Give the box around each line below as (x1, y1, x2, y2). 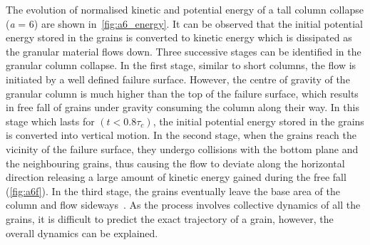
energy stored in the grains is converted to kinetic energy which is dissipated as (6, 30, 352, 45)
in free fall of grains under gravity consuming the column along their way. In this (6, 100, 359, 115)
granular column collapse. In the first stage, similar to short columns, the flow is (6, 58, 356, 73)
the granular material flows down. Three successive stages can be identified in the (6, 43, 361, 58)
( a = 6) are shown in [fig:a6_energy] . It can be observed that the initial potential (6, 16, 363, 31)
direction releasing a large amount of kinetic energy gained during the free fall (6, 170, 346, 184)
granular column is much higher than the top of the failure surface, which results (6, 85, 359, 100)
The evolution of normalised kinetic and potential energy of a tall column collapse (6, 2, 364, 16)
